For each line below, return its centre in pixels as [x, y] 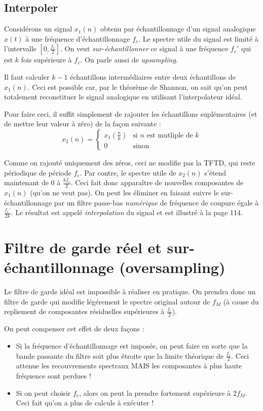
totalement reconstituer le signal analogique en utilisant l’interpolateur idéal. [123, 97]
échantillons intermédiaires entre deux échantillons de [153, 76]
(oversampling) [172, 267]
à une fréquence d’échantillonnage [78, 38]
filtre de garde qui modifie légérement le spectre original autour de [107, 301]
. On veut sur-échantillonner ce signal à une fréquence [144, 48]
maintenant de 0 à [32, 182]
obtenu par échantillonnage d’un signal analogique [178, 29]
